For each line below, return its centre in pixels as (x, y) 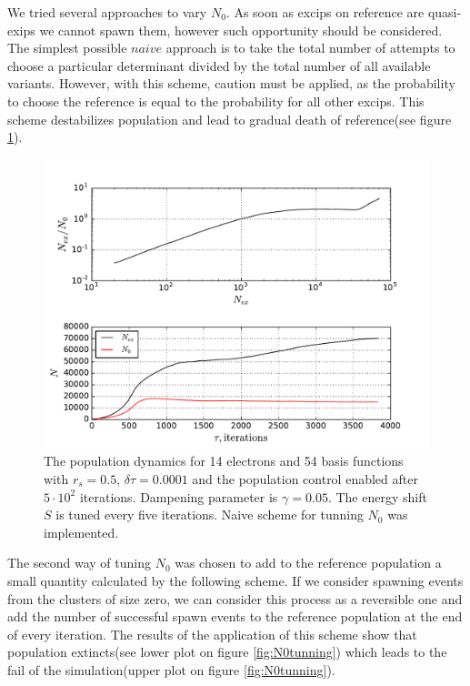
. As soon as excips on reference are (325, 12)
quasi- (445, 12)
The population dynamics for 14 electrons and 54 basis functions (224, 461)
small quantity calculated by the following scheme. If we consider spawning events (235, 580)
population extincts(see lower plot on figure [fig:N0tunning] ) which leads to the (227, 652)
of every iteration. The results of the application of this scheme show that (212, 634)
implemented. (81, 532)
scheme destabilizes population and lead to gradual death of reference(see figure (230, 119)
